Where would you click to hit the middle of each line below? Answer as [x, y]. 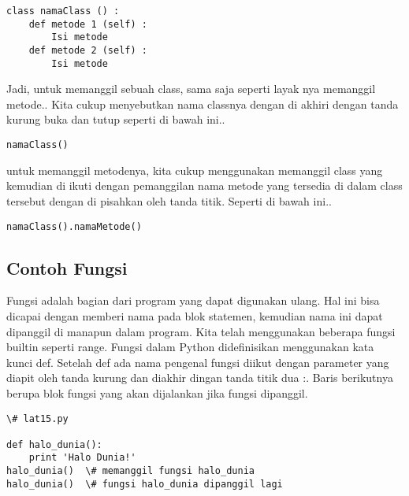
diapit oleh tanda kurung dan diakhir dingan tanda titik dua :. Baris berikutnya [200, 378]
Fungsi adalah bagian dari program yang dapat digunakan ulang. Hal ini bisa [193, 300]
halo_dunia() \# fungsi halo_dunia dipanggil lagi [145, 484]
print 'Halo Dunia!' [82, 458]
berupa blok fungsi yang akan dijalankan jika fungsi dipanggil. [157, 392]
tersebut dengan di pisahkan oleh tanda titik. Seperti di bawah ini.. [169, 200]
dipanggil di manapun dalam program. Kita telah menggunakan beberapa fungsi [201, 331]
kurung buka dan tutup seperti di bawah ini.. [116, 119]
